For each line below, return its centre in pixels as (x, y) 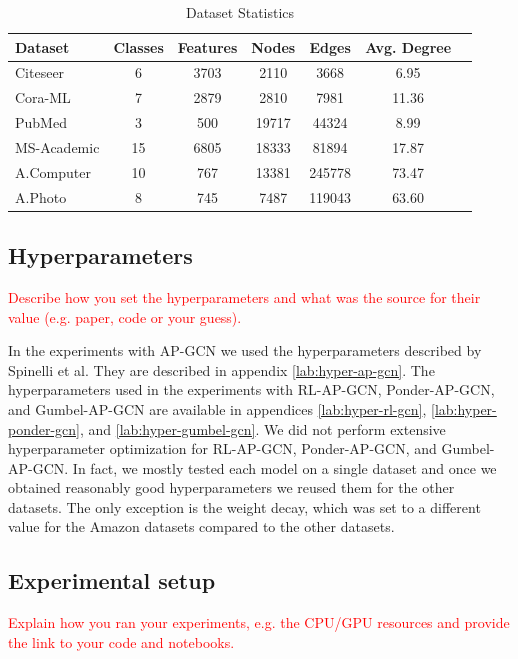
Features (207, 46)
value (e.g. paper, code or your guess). (125, 316)
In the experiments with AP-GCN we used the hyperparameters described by (245, 350)
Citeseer (40, 72)
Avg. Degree (408, 46)
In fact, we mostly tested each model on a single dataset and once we (284, 467)
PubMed (41, 122)
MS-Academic (57, 146)
